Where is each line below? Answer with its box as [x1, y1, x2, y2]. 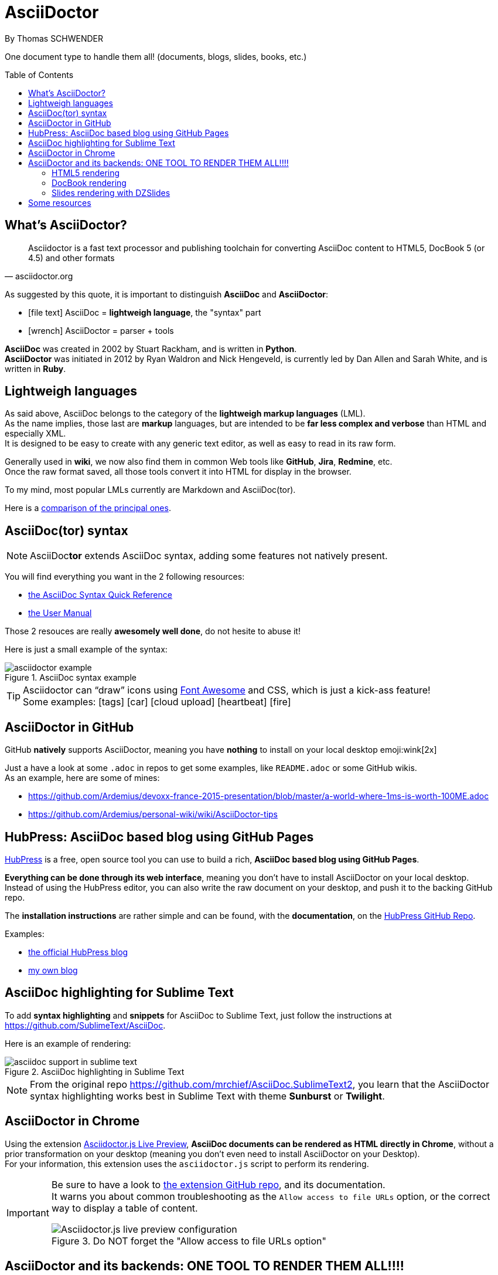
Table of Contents [5, 69, 74, 80]
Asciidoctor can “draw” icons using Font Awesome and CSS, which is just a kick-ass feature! [23, 684, 431, 696]
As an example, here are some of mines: [5, 773, 160, 783]
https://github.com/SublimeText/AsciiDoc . [5, 1020, 166, 1030]
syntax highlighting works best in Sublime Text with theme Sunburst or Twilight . [30, 1090, 385, 1102]
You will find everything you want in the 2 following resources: [5, 571, 245, 582]
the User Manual [28, 608, 92, 618]
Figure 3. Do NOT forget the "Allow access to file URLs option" [51, 1235, 326, 1247]
